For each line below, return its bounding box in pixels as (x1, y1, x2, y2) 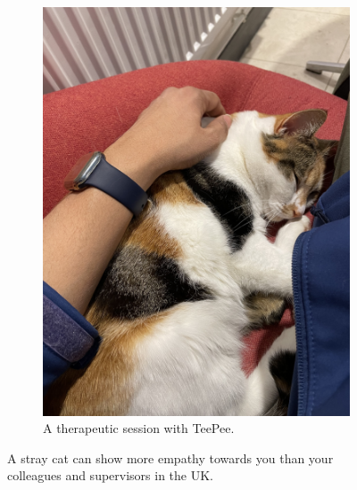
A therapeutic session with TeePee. (43, 419, 235, 437)
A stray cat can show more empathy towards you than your (7, 448, 334, 467)
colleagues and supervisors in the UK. (7, 466, 213, 485)
